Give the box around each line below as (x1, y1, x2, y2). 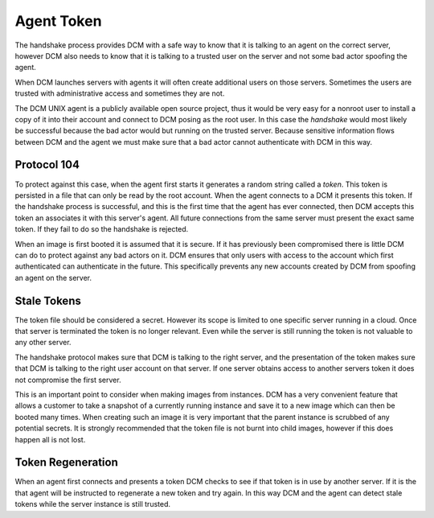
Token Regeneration (14, 455, 118, 470)
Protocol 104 (14, 158, 80, 172)
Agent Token (14, 12, 102, 30)
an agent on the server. (14, 273, 92, 282)
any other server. (14, 338, 72, 347)
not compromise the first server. (14, 375, 121, 384)
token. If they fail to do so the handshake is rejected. (14, 224, 189, 234)
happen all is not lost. (14, 434, 86, 444)
